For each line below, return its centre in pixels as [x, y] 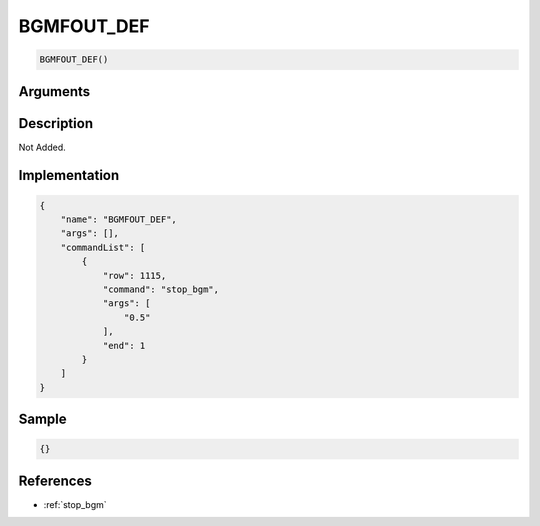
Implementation [69, 175]
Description [56, 123]
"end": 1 [124, 345]
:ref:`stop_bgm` [75, 504]
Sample [42, 419]
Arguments [54, 91]
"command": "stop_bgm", [161, 289]
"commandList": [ [103, 247]
